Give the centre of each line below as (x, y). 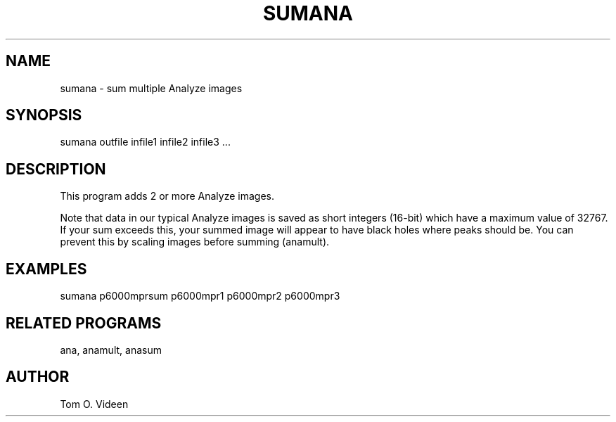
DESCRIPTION (56, 169)
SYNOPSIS (44, 115)
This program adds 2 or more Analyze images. (167, 196)
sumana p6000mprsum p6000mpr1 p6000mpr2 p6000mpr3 (200, 296)
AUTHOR (38, 377)
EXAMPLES (46, 269)
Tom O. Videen (94, 404)
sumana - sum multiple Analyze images (151, 88)
